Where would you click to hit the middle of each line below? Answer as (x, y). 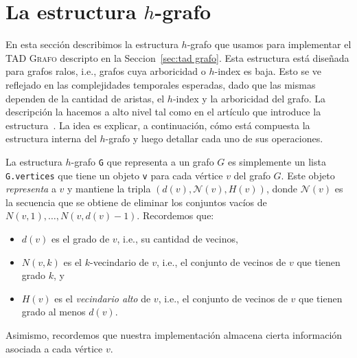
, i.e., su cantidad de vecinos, (177, 238)
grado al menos (54, 312)
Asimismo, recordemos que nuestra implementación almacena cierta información (174, 334)
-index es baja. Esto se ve (268, 71)
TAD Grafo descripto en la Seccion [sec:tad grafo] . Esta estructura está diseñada (177, 57)
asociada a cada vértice (54, 348)
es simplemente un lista (277, 161)
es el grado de (81, 238)
